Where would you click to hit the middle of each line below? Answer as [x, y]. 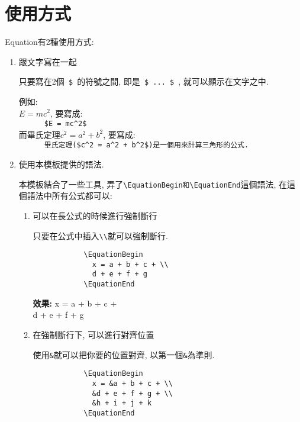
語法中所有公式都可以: [70, 196]
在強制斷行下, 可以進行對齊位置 [93, 334]
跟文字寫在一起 [48, 61]
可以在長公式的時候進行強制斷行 [95, 215]
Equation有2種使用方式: [49, 42]
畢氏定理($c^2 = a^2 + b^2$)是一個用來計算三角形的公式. [146, 145]
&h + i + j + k [122, 403]
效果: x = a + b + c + [75, 303]
